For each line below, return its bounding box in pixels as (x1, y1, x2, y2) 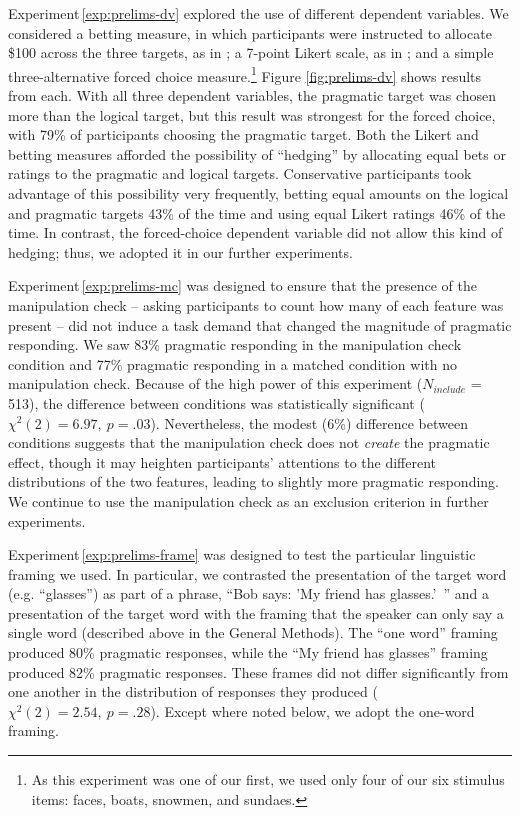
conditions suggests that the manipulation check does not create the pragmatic (8, 432, 490, 453)
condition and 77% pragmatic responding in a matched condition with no (8, 353, 457, 374)
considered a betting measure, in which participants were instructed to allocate (8, 22, 492, 43)
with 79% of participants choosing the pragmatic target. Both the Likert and (8, 124, 479, 145)
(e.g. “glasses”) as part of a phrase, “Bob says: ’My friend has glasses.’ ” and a (8, 583, 489, 604)
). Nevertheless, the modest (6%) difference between (150, 412, 468, 433)
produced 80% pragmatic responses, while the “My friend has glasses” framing (8, 642, 488, 663)
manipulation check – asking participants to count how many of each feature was (8, 294, 504, 315)
